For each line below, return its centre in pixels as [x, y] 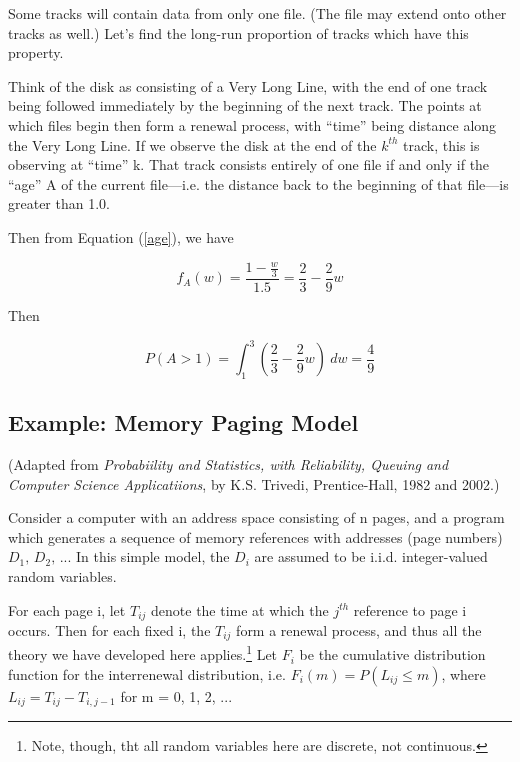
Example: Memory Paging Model [183, 422]
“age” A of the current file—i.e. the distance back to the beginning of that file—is [258, 183]
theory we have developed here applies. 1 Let [143, 653]
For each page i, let [67, 609]
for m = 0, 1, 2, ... [176, 695]
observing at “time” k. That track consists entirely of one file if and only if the [249, 164]
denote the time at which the [240, 609]
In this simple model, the [153, 556]
